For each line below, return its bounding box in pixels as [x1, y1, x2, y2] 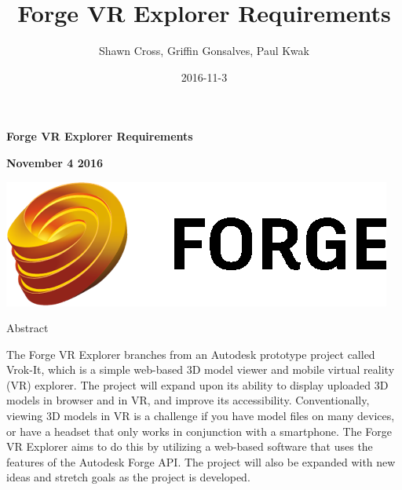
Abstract [6, 320, 49, 336]
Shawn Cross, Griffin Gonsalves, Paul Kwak [99, 42, 309, 59]
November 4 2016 [6, 154, 103, 170]
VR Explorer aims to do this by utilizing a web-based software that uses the [6, 438, 373, 455]
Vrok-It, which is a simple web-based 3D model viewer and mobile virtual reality [6, 361, 395, 378]
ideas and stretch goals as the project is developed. [6, 469, 250, 485]
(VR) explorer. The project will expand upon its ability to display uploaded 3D [6, 376, 389, 393]
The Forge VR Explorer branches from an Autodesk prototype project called [6, 346, 375, 362]
